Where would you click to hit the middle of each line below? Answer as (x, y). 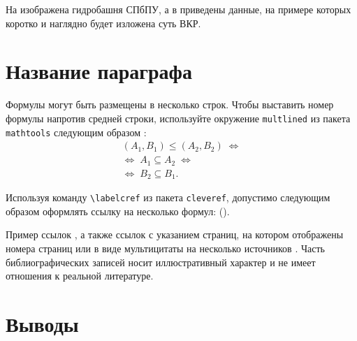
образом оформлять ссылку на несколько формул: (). (118, 211)
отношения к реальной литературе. (80, 276)
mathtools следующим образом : (76, 132)
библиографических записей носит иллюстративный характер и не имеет (161, 262)
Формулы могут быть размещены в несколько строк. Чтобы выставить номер (170, 104)
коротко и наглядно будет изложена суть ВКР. (103, 23)
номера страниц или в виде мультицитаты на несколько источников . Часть (165, 248)
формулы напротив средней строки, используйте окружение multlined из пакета (178, 118)
